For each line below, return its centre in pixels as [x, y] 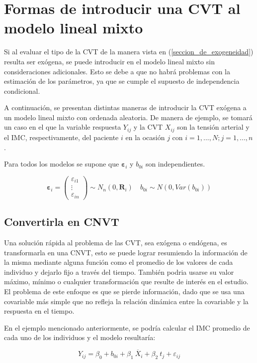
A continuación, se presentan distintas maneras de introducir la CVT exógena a [125, 107]
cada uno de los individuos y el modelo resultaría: [80, 337]
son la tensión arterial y [213, 127]
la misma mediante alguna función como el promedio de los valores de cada [119, 262]
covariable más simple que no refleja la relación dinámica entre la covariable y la [126, 301]
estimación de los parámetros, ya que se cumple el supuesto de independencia [122, 81]
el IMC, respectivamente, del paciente [61, 137]
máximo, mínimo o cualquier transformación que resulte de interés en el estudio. [126, 281]
